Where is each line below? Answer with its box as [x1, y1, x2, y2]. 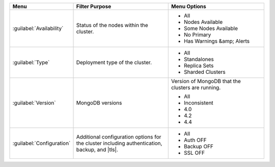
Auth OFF [184, 136, 207, 144]
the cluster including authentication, [76, 140, 162, 147]
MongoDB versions [76, 99, 122, 106]
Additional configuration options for [76, 133, 161, 140]
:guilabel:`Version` [12, 99, 56, 106]
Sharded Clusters [184, 69, 226, 75]
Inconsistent [184, 99, 213, 106]
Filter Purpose [76, 3, 112, 10]
